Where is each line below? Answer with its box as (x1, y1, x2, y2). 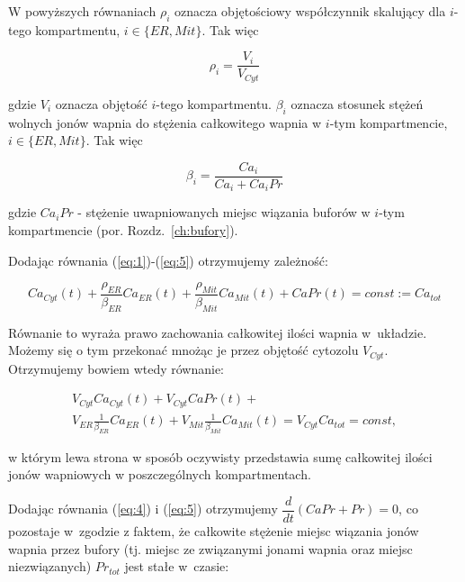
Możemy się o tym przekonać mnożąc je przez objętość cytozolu (8, 341, 359, 359)
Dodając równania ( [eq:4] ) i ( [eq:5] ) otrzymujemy (8, 499, 278, 518)
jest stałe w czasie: (124, 557, 229, 576)
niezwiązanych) (8, 557, 92, 576)
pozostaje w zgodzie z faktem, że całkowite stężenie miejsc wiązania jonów (8, 522, 419, 540)
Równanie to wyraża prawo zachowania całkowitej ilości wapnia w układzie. (8, 323, 427, 341)
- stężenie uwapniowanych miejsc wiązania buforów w (77, 203, 371, 222)
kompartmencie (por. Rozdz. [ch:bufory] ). (8, 221, 238, 239)
